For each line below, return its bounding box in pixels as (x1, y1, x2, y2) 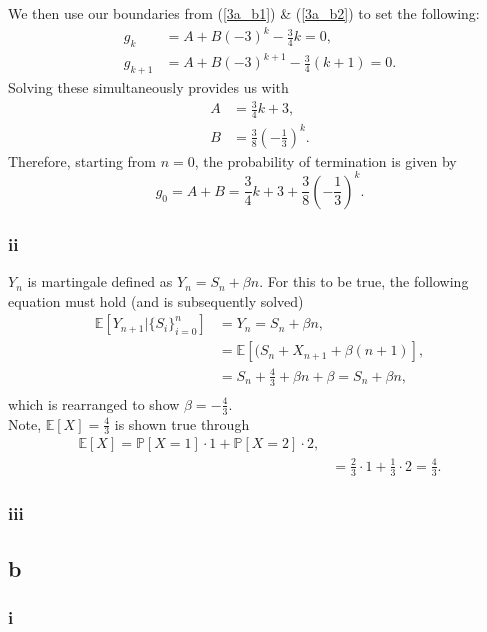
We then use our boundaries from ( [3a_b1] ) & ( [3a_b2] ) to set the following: (8, 3, 480, 23)
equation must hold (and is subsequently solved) (8, 290, 304, 311)
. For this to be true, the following (259, 271, 469, 292)
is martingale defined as (27, 271, 173, 292)
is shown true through (114, 413, 250, 434)
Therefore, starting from (8, 150, 157, 171)
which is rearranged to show (8, 393, 180, 414)
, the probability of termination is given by (194, 150, 457, 171)
